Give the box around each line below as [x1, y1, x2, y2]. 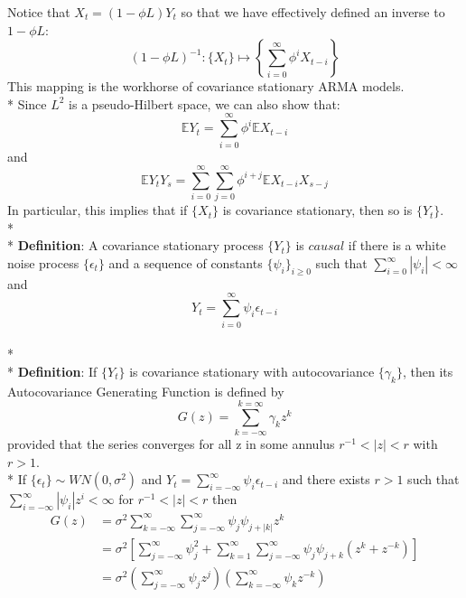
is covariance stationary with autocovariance [129, 361, 375, 380]
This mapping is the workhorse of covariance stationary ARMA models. [7, 77, 405, 96]
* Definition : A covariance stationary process [7, 236, 264, 255]
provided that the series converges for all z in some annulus [7, 434, 335, 453]
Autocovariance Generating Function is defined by [7, 381, 284, 400]
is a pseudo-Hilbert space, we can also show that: [69, 94, 340, 113]
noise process [7, 254, 79, 272]
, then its [402, 361, 453, 380]
